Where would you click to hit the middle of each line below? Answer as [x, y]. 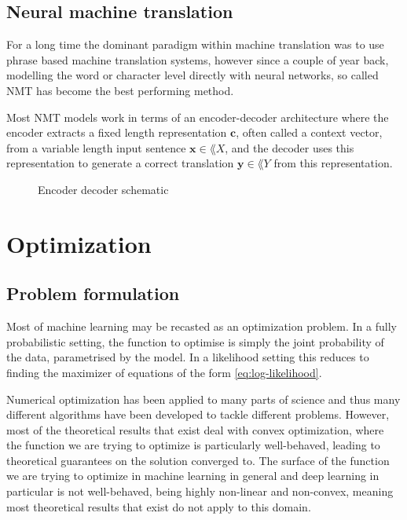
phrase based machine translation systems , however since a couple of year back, [198, 59]
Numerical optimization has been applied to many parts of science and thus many [203, 399]
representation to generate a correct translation [120, 163]
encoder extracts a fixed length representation [117, 132]
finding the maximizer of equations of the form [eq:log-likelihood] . [164, 372]
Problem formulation [93, 293]
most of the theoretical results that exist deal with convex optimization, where [195, 429]
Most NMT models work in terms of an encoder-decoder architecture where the [198, 117]
